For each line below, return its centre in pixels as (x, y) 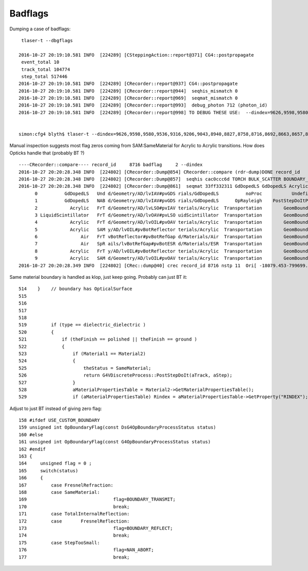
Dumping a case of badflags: (40, 29)
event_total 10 (40, 62)
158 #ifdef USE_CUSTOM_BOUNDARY (59, 420)
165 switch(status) (49, 470)
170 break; (74, 506)
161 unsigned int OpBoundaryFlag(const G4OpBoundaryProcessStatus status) (115, 442)
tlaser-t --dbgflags (47, 40)
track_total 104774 (46, 69)
